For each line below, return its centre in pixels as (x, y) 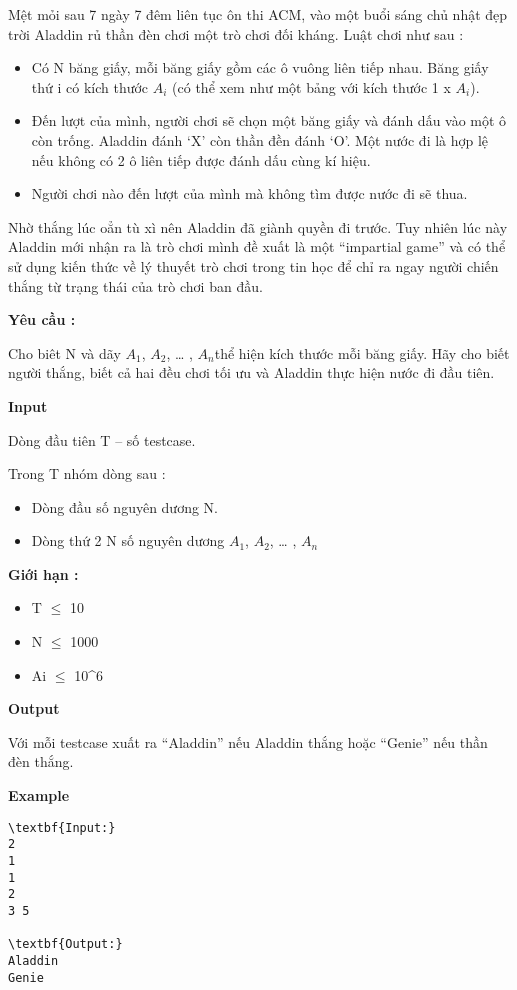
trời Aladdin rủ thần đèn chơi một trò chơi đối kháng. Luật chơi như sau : (236, 33)
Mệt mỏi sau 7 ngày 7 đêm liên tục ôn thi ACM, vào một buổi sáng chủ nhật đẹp (258, 14)
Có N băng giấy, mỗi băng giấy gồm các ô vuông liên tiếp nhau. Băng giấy (260, 67)
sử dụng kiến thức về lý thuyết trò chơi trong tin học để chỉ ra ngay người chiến (253, 265)
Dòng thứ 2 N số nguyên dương (128, 540)
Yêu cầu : (42, 319)
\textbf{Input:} (62, 827)
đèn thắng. (41, 761)
